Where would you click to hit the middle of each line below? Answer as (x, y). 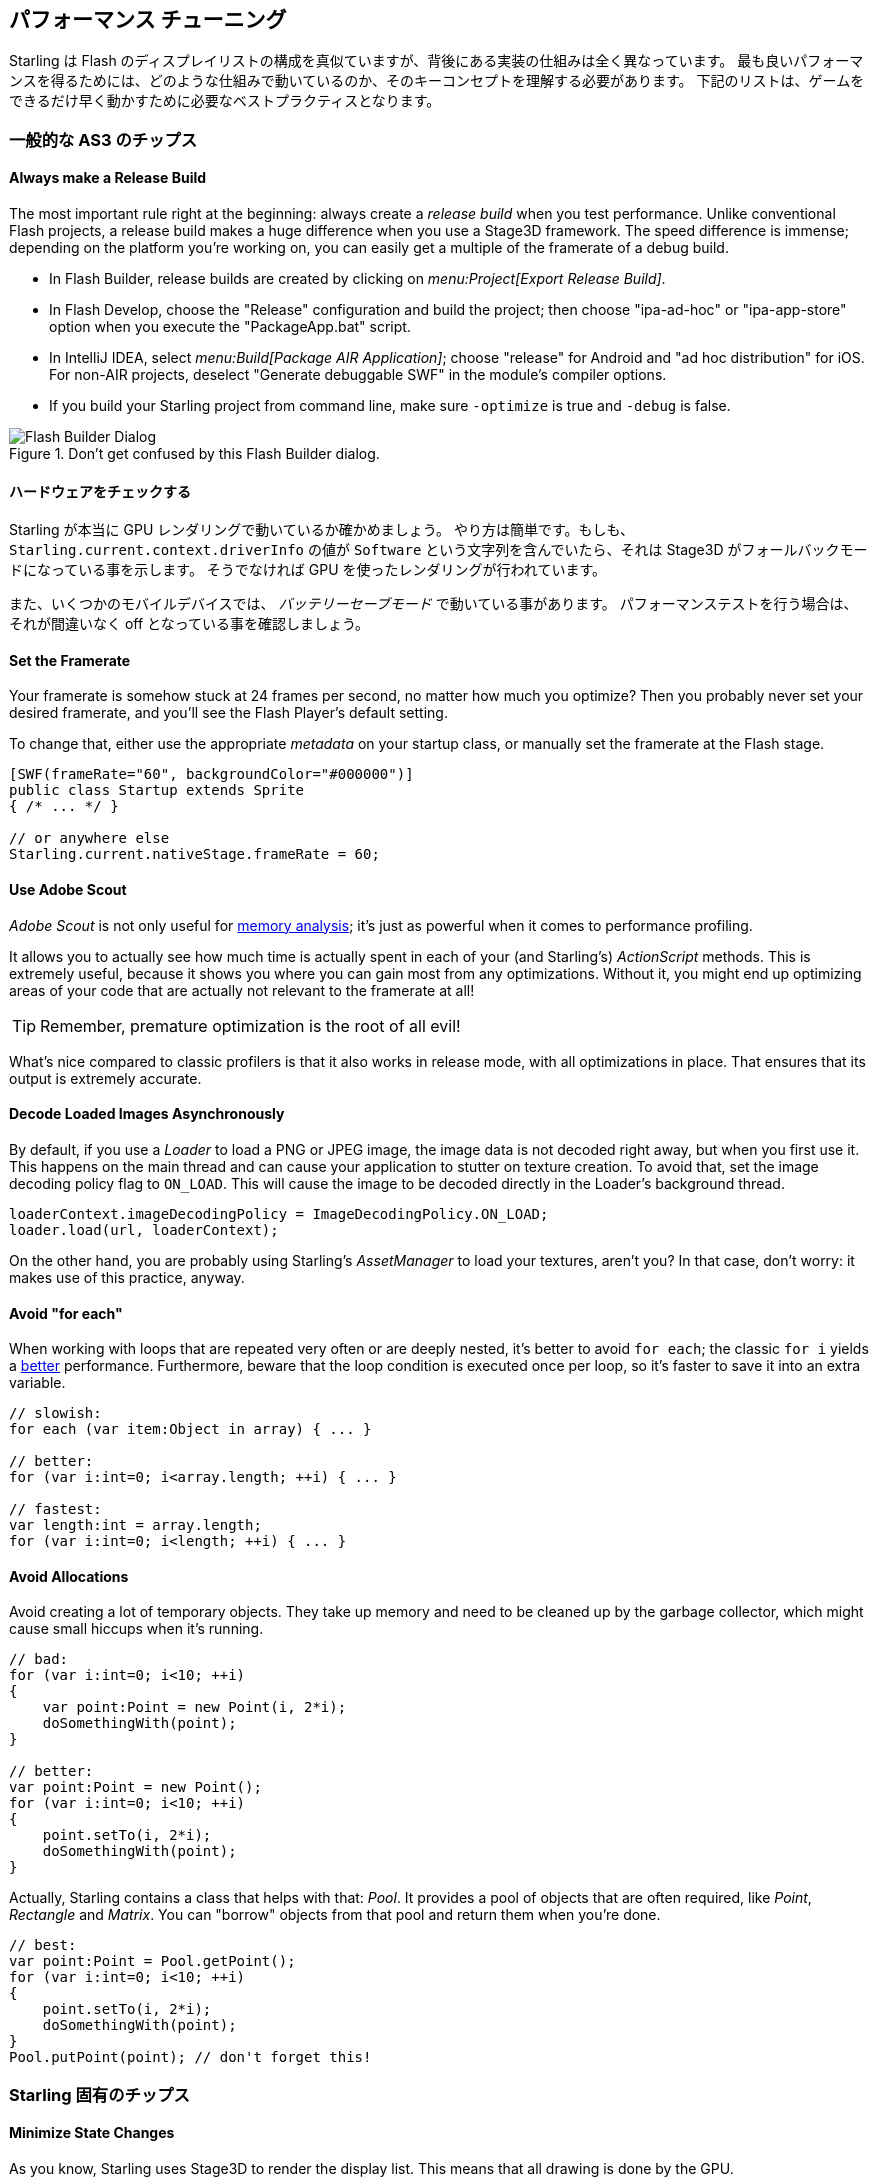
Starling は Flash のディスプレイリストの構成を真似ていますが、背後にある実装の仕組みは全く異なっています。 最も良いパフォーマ (436, 61)
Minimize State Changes (92, 2133)
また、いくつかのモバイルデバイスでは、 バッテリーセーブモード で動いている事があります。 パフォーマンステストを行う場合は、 (433, 604)
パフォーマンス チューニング (148, 19)
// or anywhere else (89, 838)
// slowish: (55, 1413)
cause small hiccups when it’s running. (136, 1629)
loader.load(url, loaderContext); (144, 1229)
